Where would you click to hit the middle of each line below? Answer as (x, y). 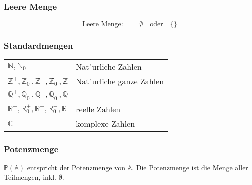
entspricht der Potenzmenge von (76, 167)
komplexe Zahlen (106, 123)
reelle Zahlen (98, 109)
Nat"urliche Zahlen (109, 67)
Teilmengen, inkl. (30, 177)
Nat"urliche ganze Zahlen (120, 81)
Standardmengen (39, 46)
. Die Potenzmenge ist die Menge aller (190, 167)
